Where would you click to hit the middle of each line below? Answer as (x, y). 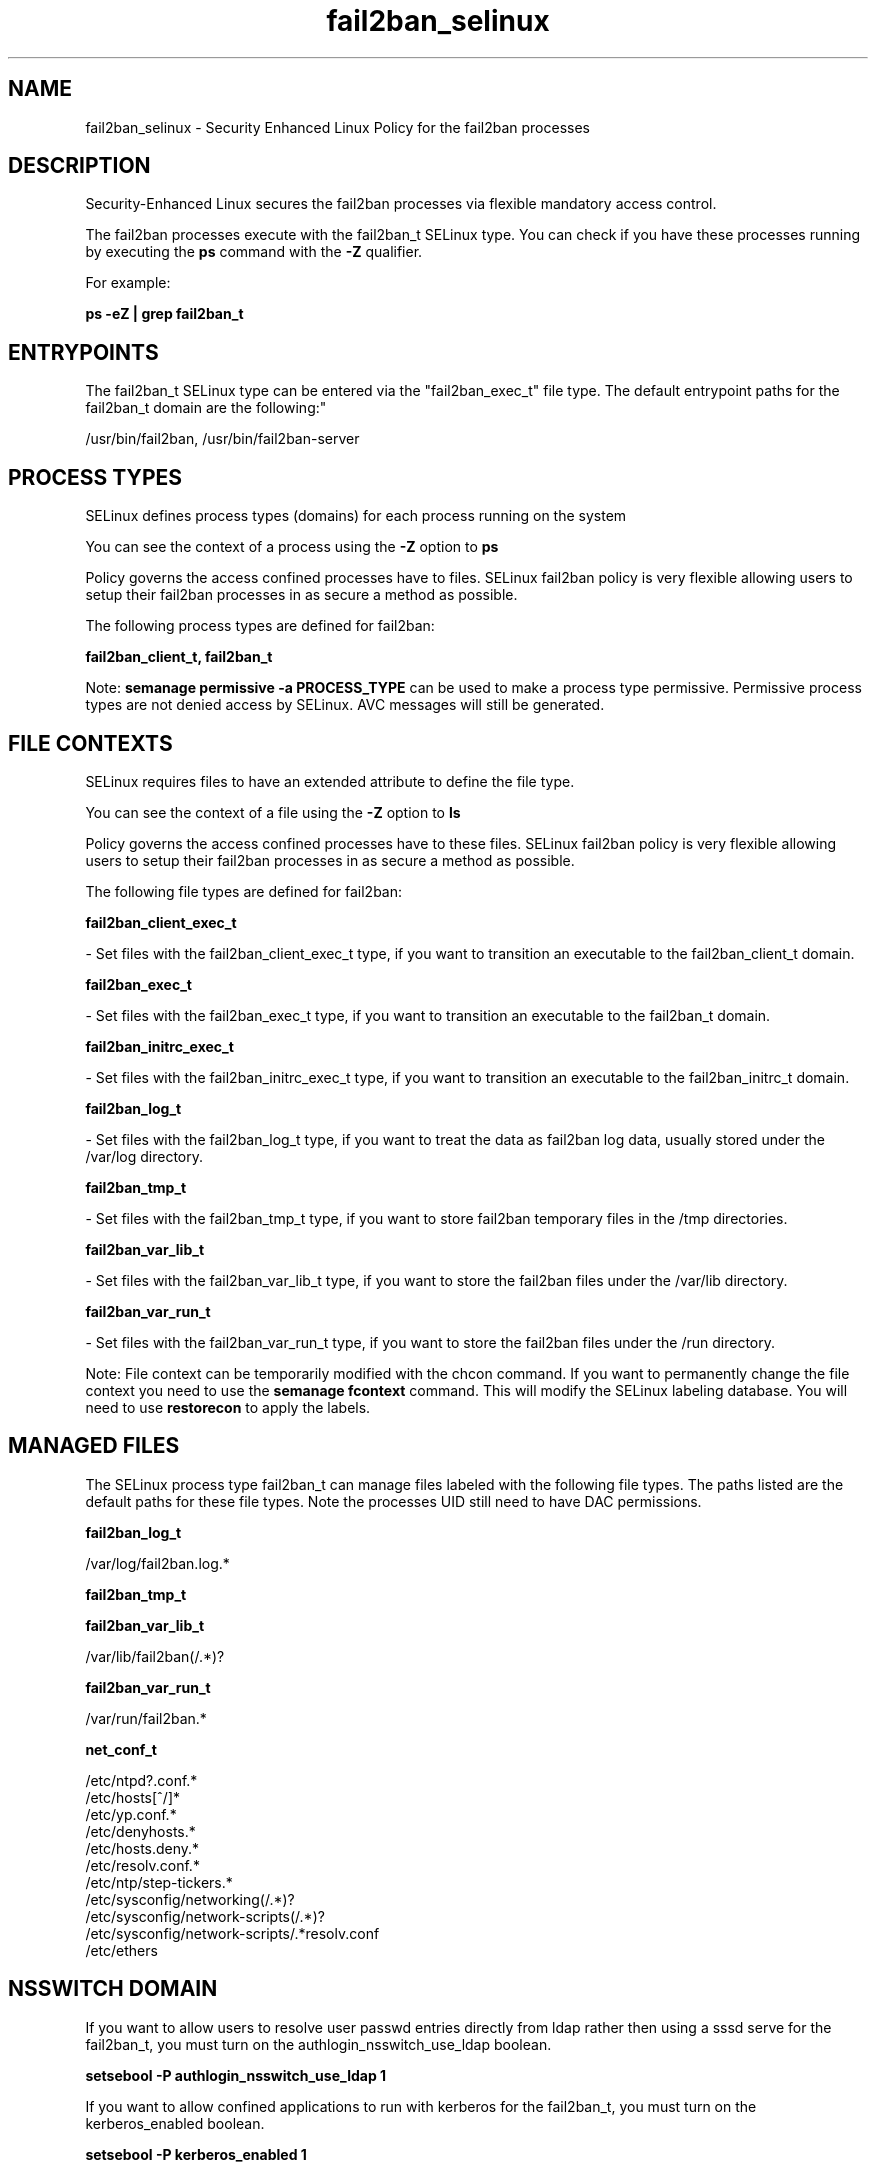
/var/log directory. (144, 1156)
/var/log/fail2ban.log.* (157, 1563)
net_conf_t (121, 1749)
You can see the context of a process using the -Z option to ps (292, 547)
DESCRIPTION (79, 166)
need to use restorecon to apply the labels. (228, 1407)
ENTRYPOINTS (83, 352)
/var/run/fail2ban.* (146, 1718)
